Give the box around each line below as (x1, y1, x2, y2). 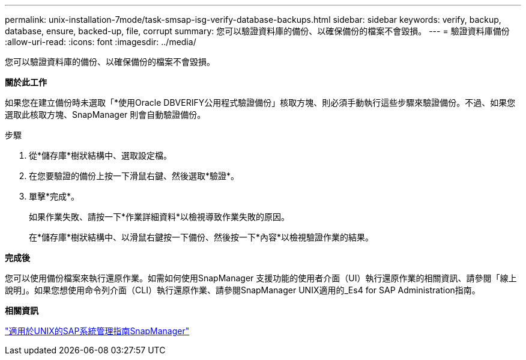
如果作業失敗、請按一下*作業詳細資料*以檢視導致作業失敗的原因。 (29, 212, 290, 222)
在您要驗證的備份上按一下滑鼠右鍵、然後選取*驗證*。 (29, 171, 240, 181)
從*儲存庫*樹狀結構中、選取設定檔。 (29, 150, 172, 160)
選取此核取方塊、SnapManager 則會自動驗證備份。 (5, 109, 206, 120)
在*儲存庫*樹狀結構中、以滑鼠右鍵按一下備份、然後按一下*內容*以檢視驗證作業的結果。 (29, 232, 374, 242)
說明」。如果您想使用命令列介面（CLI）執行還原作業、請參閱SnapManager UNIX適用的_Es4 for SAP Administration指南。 (5, 285, 480, 295)
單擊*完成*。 (29, 191, 80, 201)
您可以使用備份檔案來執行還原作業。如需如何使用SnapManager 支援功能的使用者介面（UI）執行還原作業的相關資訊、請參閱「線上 (5, 273, 517, 283)
